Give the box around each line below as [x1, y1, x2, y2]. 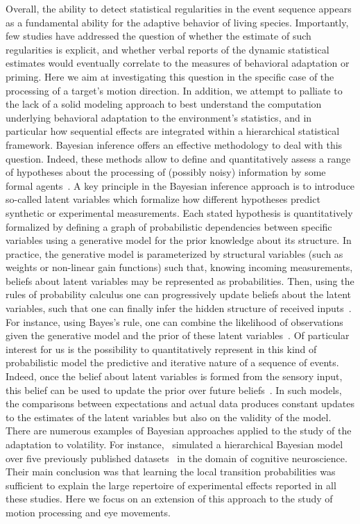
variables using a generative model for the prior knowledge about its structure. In [6, 233, 352, 247]
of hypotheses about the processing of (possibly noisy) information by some [6, 165, 326, 179]
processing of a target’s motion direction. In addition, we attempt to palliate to [6, 83, 343, 97]
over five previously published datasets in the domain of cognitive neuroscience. [6, 450, 348, 465]
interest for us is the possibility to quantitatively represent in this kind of [6, 341, 317, 356]
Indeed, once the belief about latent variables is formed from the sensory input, [6, 369, 343, 384]
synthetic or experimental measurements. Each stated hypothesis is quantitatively [6, 205, 353, 220]
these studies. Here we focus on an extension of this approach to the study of [6, 491, 333, 506]
